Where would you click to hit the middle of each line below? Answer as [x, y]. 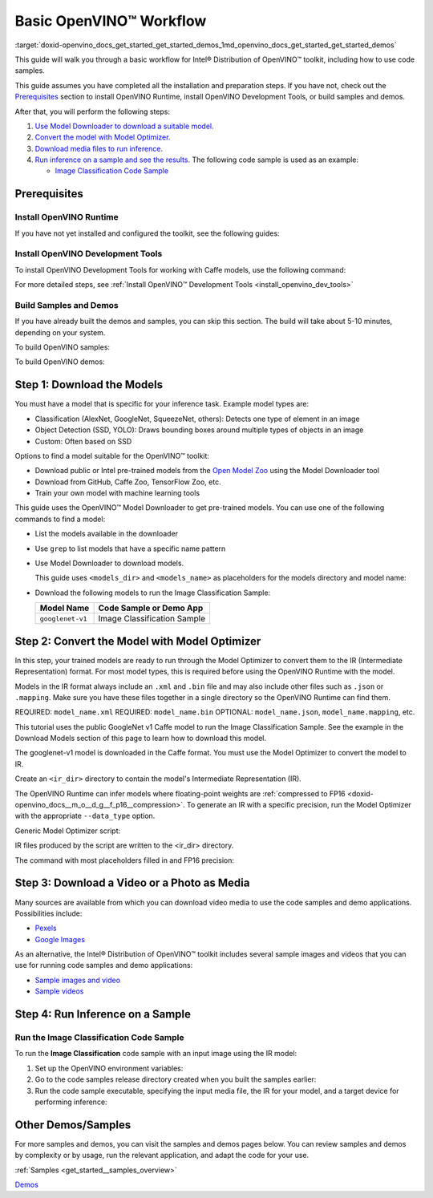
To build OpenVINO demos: [60, 362]
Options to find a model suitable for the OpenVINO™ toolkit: [112, 455]
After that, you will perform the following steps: [92, 111]
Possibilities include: [49, 913]
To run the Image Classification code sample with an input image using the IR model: [156, 1054]
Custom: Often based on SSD [83, 441]
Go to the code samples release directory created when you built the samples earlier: [176, 1079]
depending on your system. [60, 332]
